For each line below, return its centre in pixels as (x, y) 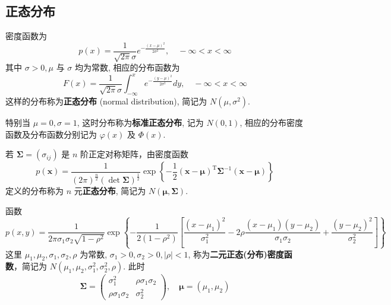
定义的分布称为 (34, 191)
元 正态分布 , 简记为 (110, 191)
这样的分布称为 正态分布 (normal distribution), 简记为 (106, 101)
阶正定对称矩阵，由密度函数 (135, 154)
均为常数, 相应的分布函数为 (127, 67)
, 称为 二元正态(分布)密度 (236, 254)
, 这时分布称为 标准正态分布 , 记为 (140, 123)
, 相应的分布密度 (271, 123)
